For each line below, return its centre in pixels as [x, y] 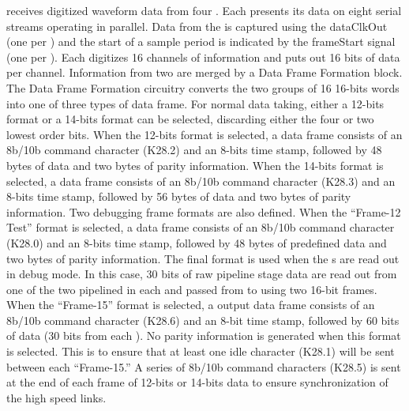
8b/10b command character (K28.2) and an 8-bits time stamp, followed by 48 [194, 150]
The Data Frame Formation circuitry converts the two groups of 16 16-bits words [203, 87]
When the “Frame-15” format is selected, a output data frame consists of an [191, 305]
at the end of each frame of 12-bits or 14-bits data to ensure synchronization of [197, 382]
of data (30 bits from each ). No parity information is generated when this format [204, 336]
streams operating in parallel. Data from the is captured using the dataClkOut [197, 26]
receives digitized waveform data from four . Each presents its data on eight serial [204, 10]
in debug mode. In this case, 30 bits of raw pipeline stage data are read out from [202, 274]
